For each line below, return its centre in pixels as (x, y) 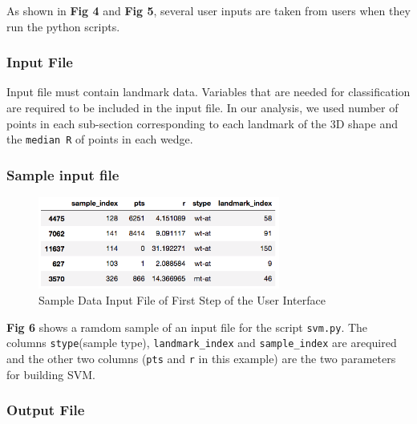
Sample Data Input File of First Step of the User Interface (182, 299)
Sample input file (63, 174)
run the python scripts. (63, 26)
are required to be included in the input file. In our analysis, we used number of (202, 107)
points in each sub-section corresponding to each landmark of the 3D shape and (202, 123)
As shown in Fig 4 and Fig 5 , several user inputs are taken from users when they (208, 10)
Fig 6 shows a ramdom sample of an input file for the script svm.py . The (187, 327)
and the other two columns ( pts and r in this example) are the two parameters (201, 358)
